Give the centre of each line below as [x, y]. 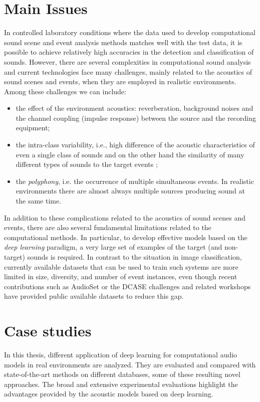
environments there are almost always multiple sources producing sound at [130, 191]
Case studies [48, 331]
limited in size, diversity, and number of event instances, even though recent [121, 276]
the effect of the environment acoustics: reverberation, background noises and [135, 108]
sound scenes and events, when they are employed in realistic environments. [120, 81]
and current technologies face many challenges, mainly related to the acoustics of [128, 71]
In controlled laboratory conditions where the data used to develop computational [130, 32]
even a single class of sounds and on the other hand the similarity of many [130, 154]
